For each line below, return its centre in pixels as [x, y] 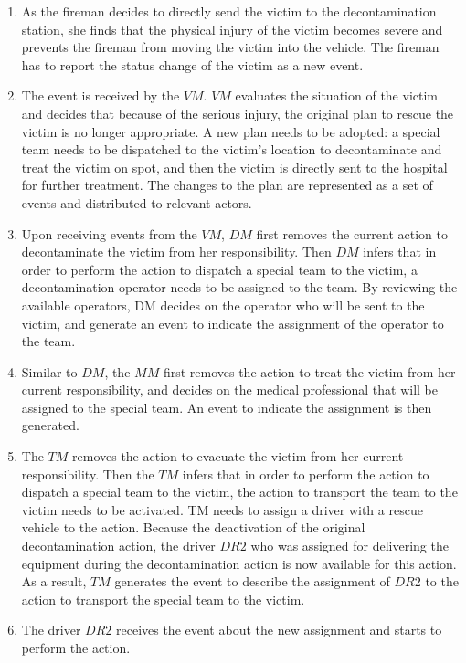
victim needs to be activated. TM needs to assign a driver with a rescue [222, 509]
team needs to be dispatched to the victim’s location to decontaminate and [232, 149]
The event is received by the [101, 95]
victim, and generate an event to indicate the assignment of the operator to [233, 323]
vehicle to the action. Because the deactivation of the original [193, 527]
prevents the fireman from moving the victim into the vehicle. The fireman [230, 47]
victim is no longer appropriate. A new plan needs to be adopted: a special [231, 131]
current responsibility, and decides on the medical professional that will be [229, 389]
